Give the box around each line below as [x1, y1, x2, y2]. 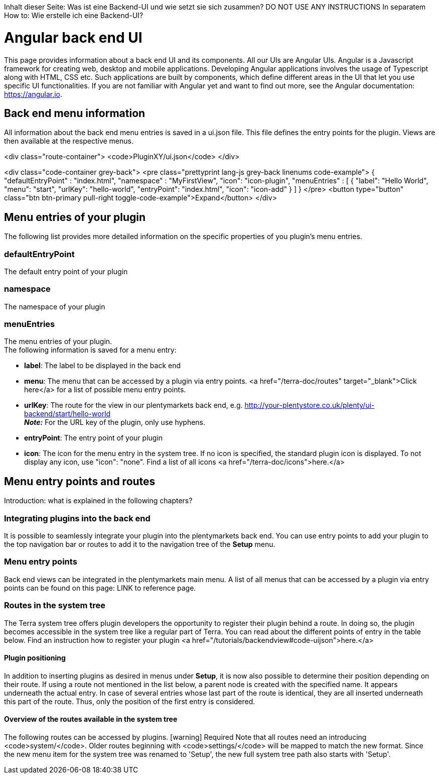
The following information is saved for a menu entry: [4, 346, 177, 355]
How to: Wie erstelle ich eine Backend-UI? [4, 11, 143, 20]
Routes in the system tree [4, 600, 105, 611]
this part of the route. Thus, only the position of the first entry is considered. [4, 697, 255, 706]
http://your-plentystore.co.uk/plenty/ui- [244, 401, 375, 410]
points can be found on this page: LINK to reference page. [4, 583, 196, 592]
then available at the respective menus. [4, 137, 133, 146]
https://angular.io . [4, 89, 63, 98]
